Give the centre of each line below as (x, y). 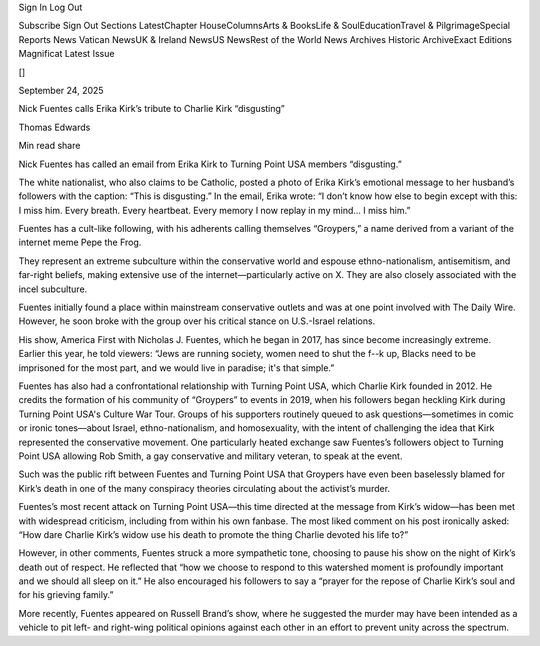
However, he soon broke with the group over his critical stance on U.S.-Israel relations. (197, 321)
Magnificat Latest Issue (66, 54)
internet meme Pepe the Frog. (80, 242)
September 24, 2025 (61, 90)
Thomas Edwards (54, 127)
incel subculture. (53, 289)
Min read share (49, 146)
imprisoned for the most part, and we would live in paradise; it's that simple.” (176, 367)
